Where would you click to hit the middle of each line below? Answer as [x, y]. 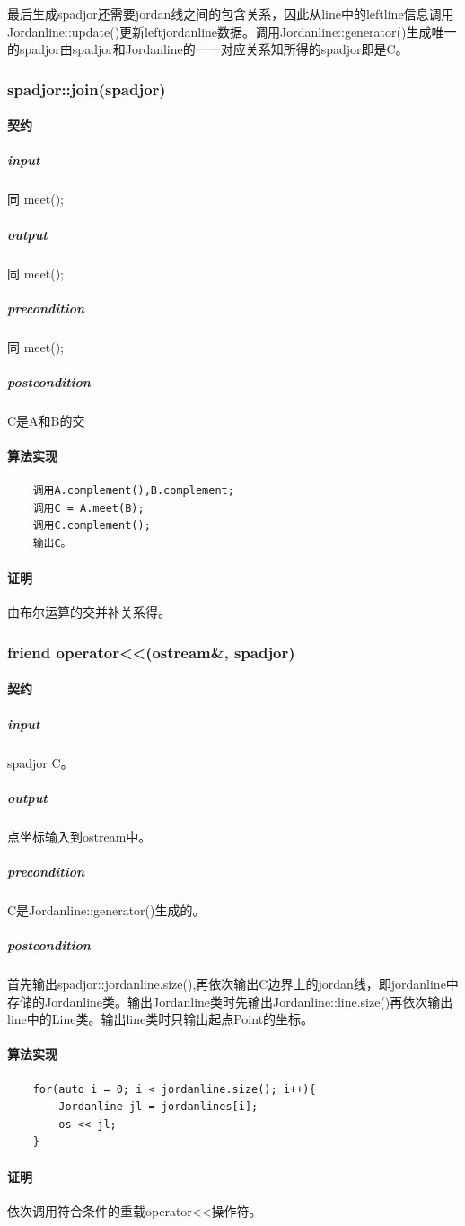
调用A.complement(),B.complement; [133, 491]
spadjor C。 [40, 762]
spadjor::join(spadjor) [87, 88]
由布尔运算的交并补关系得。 [89, 612]
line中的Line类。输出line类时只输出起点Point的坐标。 [161, 1019]
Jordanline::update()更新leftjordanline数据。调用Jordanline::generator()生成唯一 [232, 31]
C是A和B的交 [46, 420]
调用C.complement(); [92, 526]
